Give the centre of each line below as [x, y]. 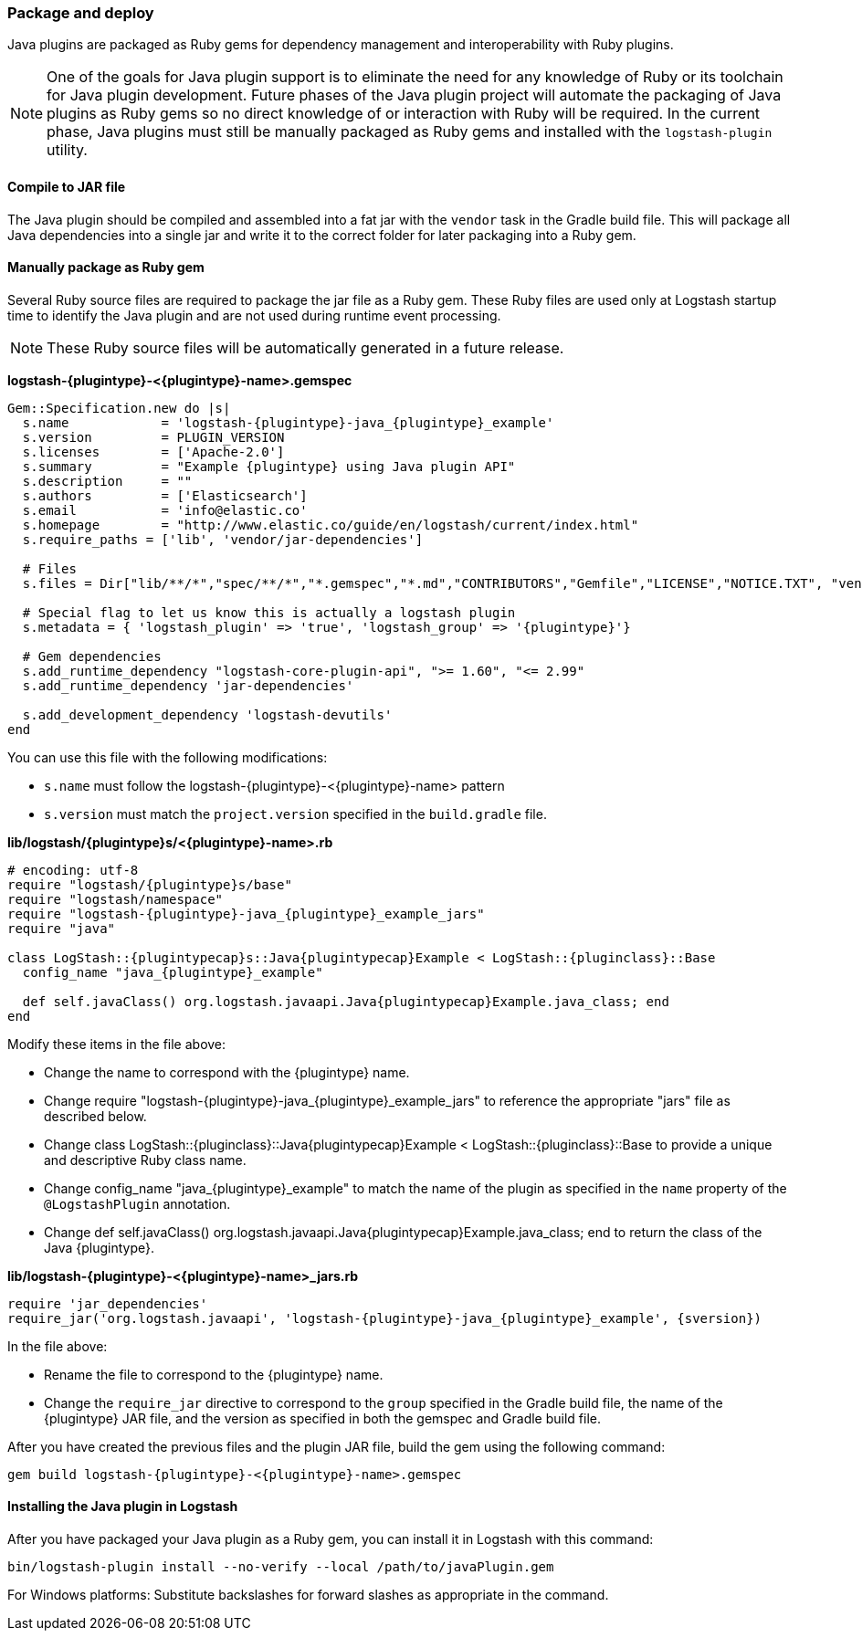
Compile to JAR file [67, 186]
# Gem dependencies [92, 656]
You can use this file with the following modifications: [168, 757]
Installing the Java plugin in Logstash [123, 1507]
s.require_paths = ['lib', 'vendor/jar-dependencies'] [223, 539]
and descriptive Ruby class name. [145, 1160]
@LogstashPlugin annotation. [137, 1203]
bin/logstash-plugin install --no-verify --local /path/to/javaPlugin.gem [281, 1567]
